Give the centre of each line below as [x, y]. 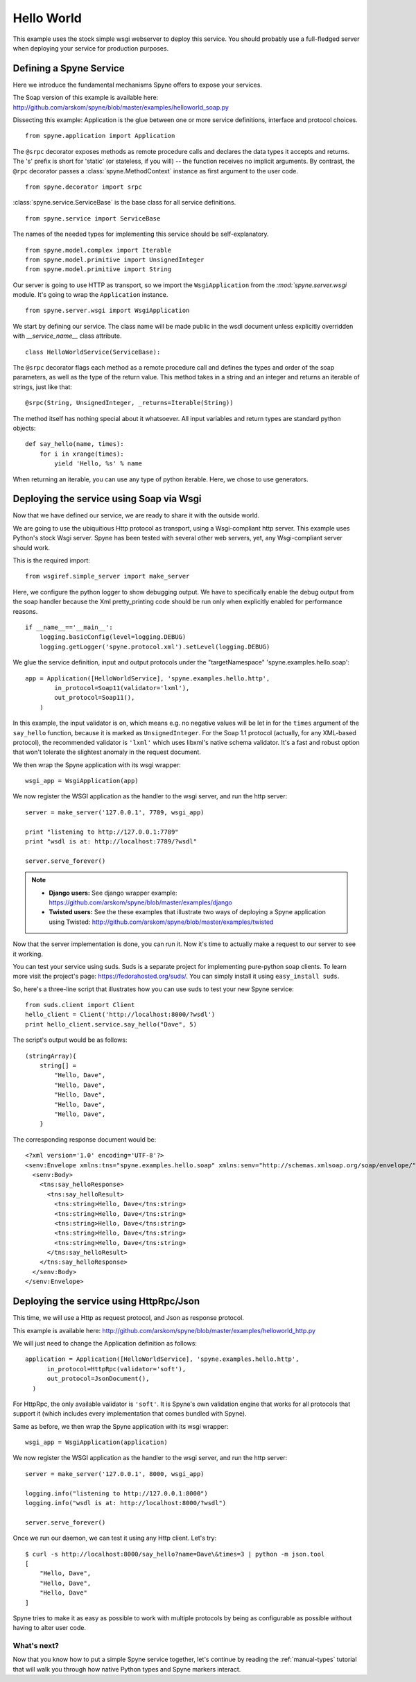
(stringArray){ [51, 1056]
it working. [28, 954]
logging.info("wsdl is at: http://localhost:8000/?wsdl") [126, 1503]
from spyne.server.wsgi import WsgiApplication [107, 311]
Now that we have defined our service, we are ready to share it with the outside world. [136, 515]
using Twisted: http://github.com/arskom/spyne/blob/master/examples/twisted [161, 922]
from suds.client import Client [80, 1005]
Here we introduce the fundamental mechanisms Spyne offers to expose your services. [138, 85]
